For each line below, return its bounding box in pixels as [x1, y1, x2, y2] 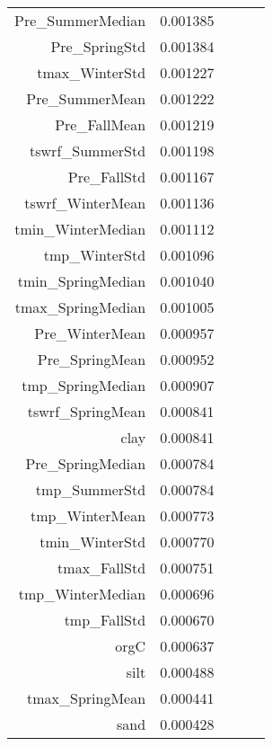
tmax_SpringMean [27, 688, 146, 708]
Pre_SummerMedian [14, 10, 146, 31]
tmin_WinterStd [39, 531, 146, 552]
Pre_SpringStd [50, 36, 146, 57]
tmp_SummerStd [35, 479, 146, 500]
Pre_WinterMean [34, 323, 146, 343]
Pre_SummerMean [26, 88, 146, 109]
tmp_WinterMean [31, 505, 146, 526]
